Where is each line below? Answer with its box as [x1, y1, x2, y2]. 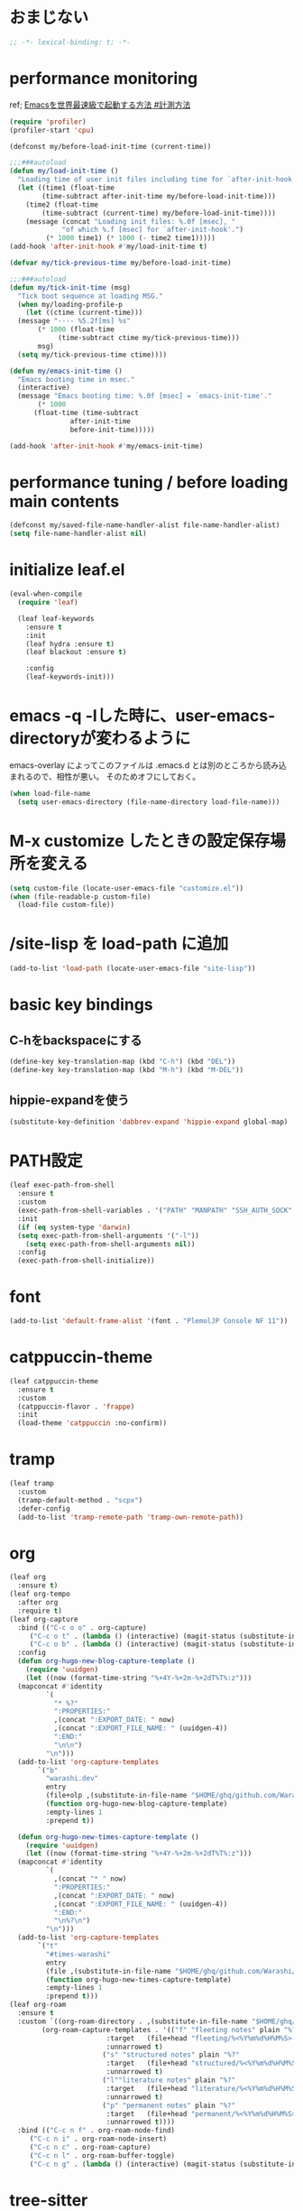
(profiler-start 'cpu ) [9, 125, 95, 134]
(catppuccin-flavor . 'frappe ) [17, 1402, 135, 1411]
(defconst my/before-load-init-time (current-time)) [9, 142, 212, 151]
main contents [9, 491, 120, 512]
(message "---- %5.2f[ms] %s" [17, 317, 131, 326]
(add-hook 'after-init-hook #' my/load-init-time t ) [9, 242, 207, 252]
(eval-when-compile [9, 589, 83, 599]
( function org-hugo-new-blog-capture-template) [45, 1799, 228, 1809]
